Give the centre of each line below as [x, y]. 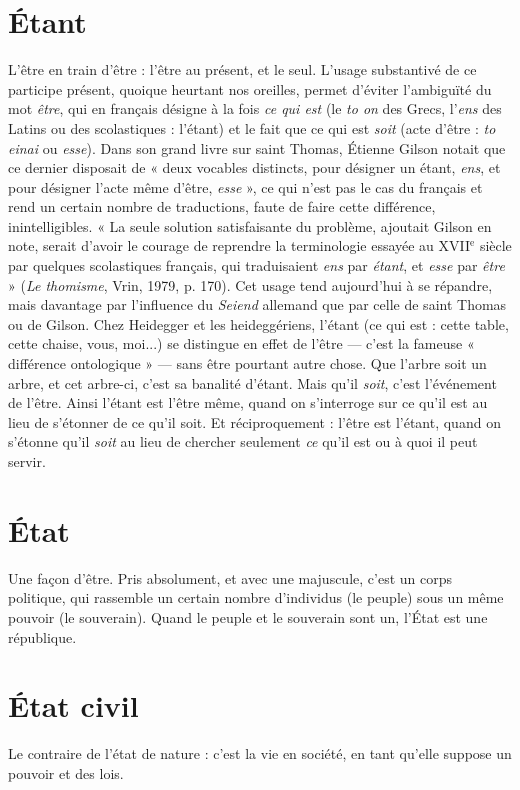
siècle [495, 245]
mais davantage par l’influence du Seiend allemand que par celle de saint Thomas [257, 304]
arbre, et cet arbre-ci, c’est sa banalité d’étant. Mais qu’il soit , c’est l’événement [252, 382]
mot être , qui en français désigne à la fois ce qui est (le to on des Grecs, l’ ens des [255, 108]
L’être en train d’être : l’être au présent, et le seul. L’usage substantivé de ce [242, 69]
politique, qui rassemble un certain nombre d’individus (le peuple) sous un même [256, 597]
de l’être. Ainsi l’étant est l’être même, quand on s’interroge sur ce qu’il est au [248, 402]
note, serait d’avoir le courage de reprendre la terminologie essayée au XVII [239, 245]
